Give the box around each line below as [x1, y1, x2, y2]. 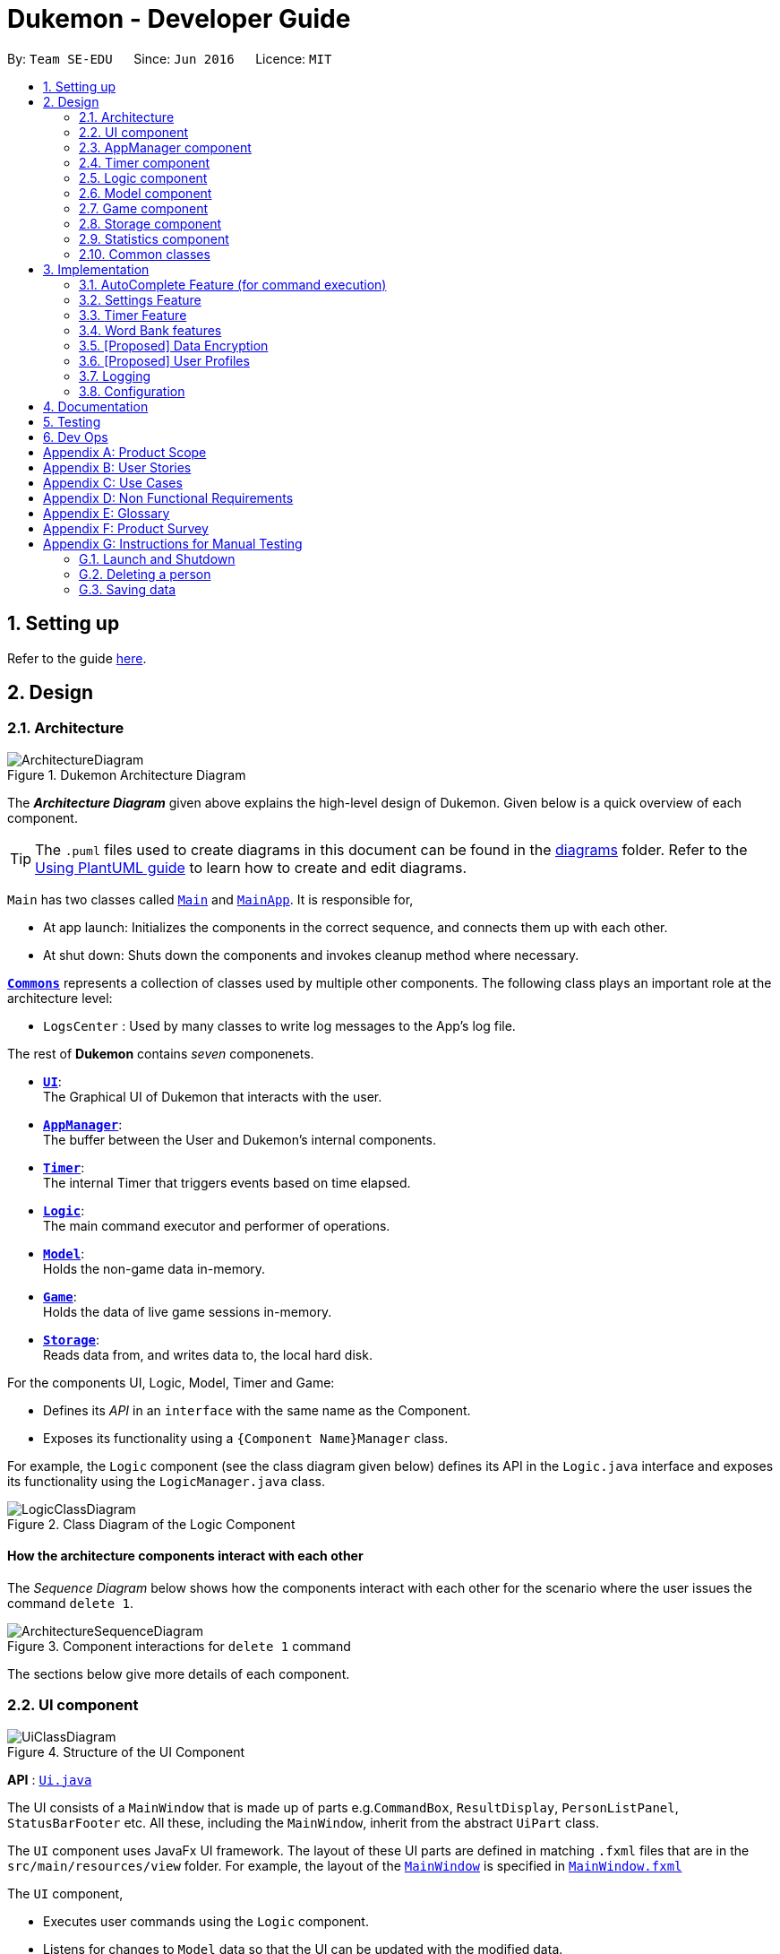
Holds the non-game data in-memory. [43, 1260, 266, 1276]
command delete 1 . [7, 1595, 134, 1612]
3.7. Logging [79, 367, 151, 384]
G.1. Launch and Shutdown [79, 550, 236, 566]
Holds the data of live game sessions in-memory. [43, 1303, 332, 1319]
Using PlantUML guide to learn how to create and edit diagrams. [35, 858, 467, 877]
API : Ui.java [7, 1771, 92, 1787]
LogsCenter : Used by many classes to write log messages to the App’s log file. [43, 1017, 516, 1033]
